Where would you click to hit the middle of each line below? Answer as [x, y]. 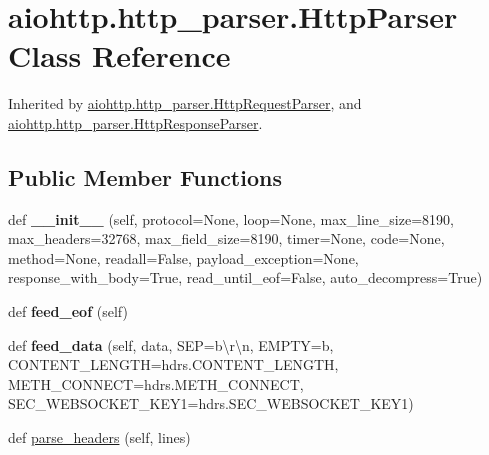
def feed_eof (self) [68, 311]
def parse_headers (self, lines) [99, 437]
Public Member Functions [145, 176]
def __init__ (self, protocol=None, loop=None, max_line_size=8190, [231, 218]
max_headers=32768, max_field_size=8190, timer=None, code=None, [226, 238]
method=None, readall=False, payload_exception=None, [183, 257]
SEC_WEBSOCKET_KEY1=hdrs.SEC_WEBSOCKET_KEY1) [211, 403]
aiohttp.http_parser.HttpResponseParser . [135, 122]
